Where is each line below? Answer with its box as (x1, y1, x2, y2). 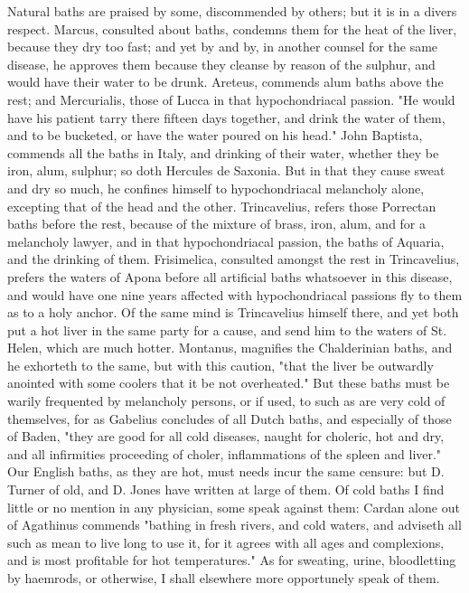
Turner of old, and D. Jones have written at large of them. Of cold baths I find (7, 480, 445, 499)
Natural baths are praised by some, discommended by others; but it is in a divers (7, 2, 457, 20)
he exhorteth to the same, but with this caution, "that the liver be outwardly (7, 355, 434, 374)
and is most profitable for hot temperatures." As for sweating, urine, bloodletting (7, 551, 456, 569)
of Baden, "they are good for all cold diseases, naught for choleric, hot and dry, (7, 427, 445, 446)
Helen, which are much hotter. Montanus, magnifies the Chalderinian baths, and (7, 338, 453, 357)
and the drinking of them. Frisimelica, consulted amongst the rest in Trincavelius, (7, 249, 460, 268)
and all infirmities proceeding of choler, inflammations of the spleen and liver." (7, 444, 442, 463)
